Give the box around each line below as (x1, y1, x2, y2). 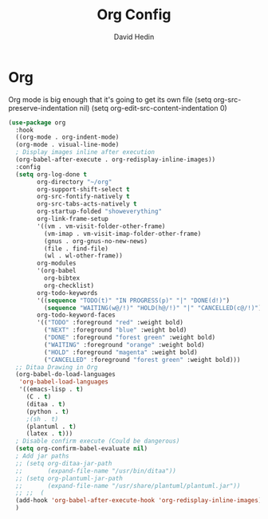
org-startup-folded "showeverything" (37, 207, 162, 216)
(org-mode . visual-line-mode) (15, 141, 120, 149)
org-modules (37, 259, 77, 268)
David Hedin (113, 32, 155, 41)
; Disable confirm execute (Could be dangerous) (15, 437, 180, 446)
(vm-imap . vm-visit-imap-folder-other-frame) (43, 230, 202, 238)
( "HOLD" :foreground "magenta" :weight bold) (43, 348, 198, 356)
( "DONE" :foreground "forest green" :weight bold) (43, 333, 216, 342)
